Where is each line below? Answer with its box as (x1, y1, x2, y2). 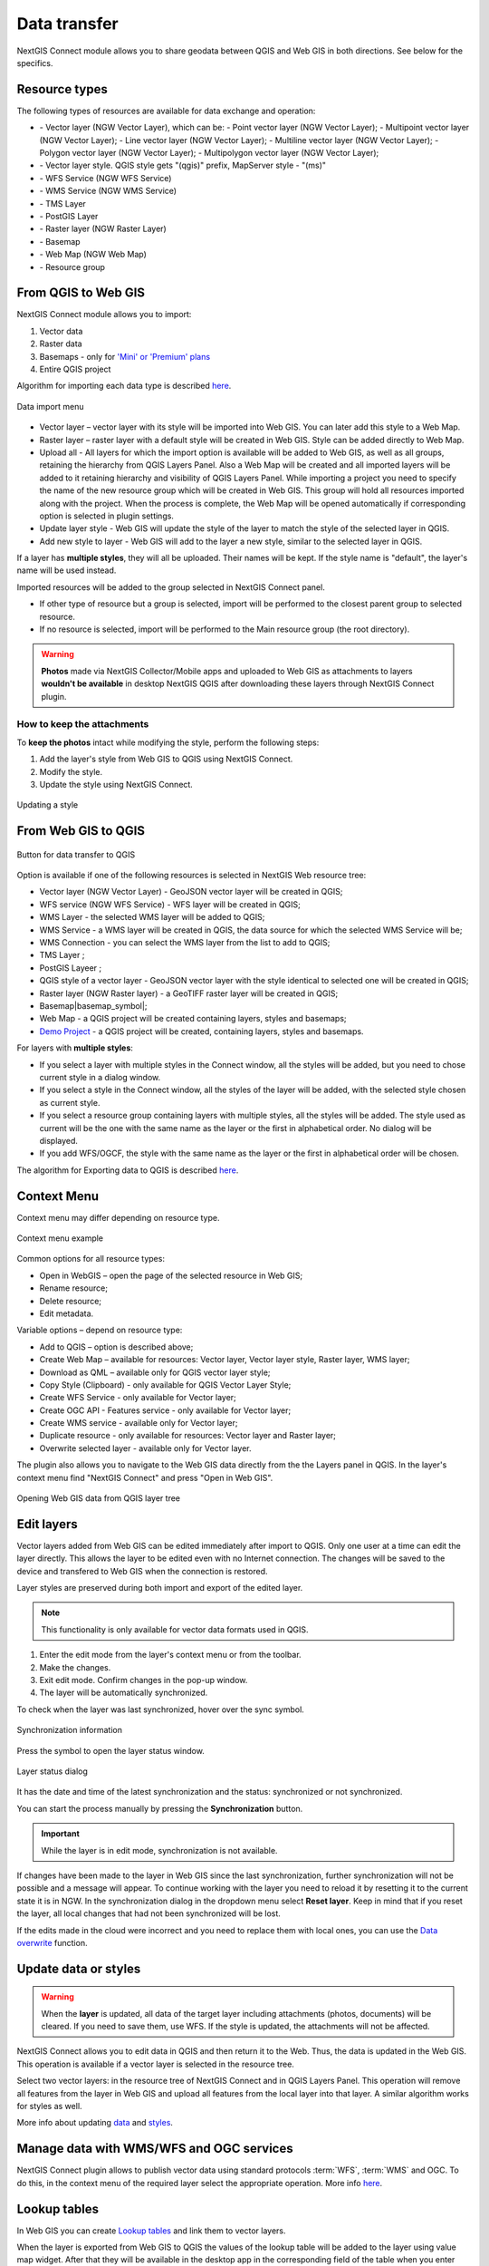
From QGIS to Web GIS (16, 286, 145, 301)
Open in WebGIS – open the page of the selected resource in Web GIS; (39, 1270, 303, 1281)
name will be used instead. (16, 565, 117, 576)
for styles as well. (16, 2101, 82, 2112)
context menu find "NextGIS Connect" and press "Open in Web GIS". (16, 1472, 273, 1483)
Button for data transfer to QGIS (16, 848, 136, 860)
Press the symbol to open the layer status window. (16, 1745, 206, 1756)
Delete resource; (39, 1295, 102, 1306)
